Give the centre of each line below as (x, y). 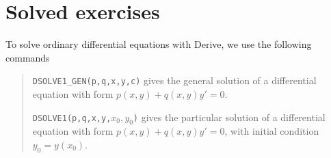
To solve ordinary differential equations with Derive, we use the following (159, 44)
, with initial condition (272, 131)
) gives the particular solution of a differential (229, 117)
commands (28, 57)
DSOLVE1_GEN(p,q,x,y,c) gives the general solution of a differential (174, 80)
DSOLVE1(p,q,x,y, (72, 118)
